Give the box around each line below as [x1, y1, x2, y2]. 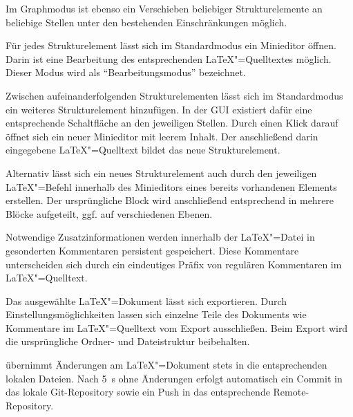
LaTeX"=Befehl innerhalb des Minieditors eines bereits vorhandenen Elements [6, 179, 337, 194]
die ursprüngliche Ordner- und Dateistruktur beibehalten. [6, 334, 250, 349]
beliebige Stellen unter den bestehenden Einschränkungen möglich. [6, 15, 287, 29]
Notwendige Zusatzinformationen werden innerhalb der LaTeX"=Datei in [6, 230, 315, 244]
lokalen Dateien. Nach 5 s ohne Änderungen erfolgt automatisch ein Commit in [6, 371, 343, 385]
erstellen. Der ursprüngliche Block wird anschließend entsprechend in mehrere [6, 193, 334, 207]
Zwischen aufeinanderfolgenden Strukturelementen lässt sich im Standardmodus [6, 88, 343, 102]
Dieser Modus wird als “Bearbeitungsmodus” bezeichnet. [6, 65, 246, 80]
